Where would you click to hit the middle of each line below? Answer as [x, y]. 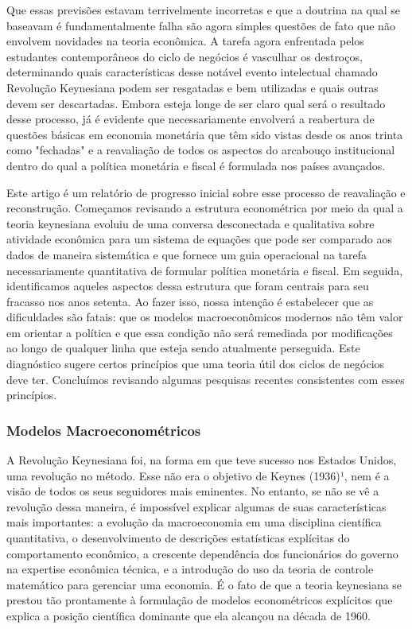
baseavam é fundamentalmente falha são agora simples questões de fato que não [201, 25]
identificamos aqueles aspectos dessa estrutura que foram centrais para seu [188, 286]
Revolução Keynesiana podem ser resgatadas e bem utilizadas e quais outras [192, 87]
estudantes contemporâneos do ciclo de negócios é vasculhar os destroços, [185, 56]
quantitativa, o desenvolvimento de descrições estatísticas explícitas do [178, 538]
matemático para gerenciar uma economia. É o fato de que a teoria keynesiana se [204, 584]
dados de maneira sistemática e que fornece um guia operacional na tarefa [187, 254]
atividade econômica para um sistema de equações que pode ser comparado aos [199, 239]
